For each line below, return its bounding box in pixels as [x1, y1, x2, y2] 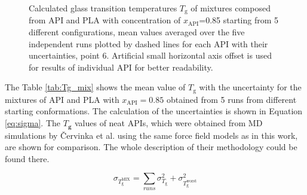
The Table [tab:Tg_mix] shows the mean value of [5, 81, 186, 93]
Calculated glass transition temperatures [29, 2, 177, 14]
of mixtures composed [191, 2, 271, 14]
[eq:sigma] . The [5, 117, 61, 129]
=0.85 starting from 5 [199, 14, 279, 26]
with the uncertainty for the [199, 81, 302, 93]
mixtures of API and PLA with [5, 93, 119, 105]
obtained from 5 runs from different [166, 93, 297, 105]
